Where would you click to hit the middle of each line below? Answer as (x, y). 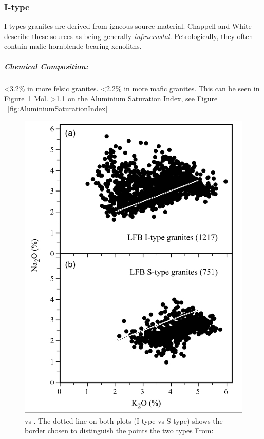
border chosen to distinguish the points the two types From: (119, 431)
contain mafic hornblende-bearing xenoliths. (73, 46)
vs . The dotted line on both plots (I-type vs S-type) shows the (124, 420)
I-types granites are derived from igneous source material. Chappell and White (128, 26)
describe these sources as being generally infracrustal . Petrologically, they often (129, 36)
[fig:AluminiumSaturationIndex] (58, 108)
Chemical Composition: (46, 66)
